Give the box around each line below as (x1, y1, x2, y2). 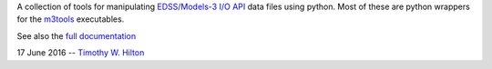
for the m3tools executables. (16, 14, 125, 25)
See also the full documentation (16, 30, 137, 41)
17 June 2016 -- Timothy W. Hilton (16, 47, 145, 58)
